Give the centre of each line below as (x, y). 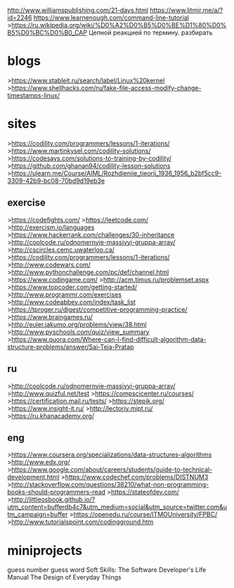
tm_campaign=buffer (38, 514)
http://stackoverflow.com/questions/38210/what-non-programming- (110, 485)
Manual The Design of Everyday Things (64, 577)
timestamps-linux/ (33, 95)
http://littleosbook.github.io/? (53, 499)
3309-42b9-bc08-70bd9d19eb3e (56, 180)
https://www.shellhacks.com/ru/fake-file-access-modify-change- (106, 88)
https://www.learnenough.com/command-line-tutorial (111, 18)
